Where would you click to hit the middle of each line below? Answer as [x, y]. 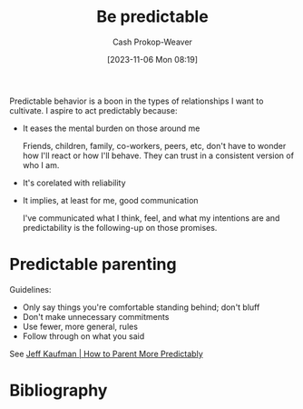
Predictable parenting [93, 264]
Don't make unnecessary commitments [96, 316]
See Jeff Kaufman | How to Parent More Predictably [107, 354]
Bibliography [59, 390]
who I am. [41, 165]
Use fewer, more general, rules [80, 326]
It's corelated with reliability [74, 183]
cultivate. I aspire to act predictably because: [93, 110]
